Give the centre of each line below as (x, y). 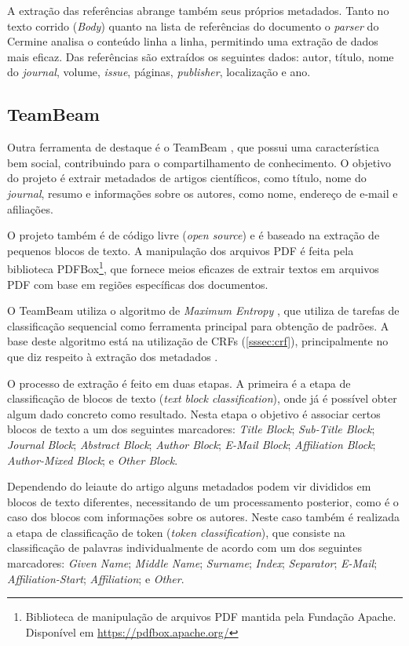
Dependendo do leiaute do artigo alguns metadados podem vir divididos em (189, 486)
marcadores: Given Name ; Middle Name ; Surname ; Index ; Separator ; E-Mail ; (192, 563)
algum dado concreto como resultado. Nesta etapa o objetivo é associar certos (194, 413)
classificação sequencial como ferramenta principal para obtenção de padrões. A (198, 325)
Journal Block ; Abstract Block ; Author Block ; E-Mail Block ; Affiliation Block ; (192, 444)
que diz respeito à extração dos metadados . (113, 356)
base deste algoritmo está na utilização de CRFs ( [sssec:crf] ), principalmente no (198, 341)
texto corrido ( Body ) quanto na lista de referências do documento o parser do (193, 26)
